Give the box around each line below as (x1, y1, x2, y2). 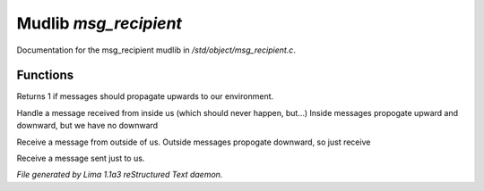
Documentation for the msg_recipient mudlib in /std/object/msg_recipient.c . (16, 45, 296, 55)
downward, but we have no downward (16, 120, 159, 131)
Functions (16, 68, 74, 83)
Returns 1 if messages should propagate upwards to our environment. (16, 91, 274, 102)
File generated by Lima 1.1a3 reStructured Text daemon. (16, 170, 223, 180)
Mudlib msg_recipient (16, 13, 183, 33)
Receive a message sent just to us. (16, 153, 145, 164)
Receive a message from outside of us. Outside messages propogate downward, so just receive (16, 137, 371, 147)
